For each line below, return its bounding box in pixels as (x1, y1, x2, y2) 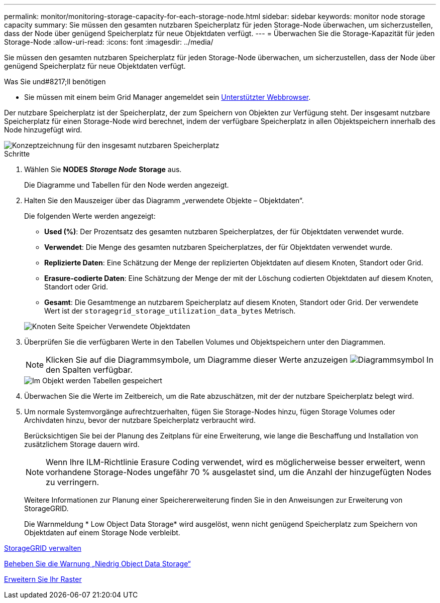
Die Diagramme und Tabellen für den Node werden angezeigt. (24, 181, 229, 189)
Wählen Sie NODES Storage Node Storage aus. (24, 165, 182, 174)
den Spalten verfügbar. (46, 365, 133, 375)
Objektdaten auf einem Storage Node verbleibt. (24, 528, 180, 537)
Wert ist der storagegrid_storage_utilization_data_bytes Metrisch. (44, 307, 296, 315)
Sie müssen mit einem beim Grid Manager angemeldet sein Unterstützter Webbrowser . (24, 93, 311, 101)
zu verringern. (46, 477, 99, 487)
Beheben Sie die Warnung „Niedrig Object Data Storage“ (4, 559, 191, 568)
